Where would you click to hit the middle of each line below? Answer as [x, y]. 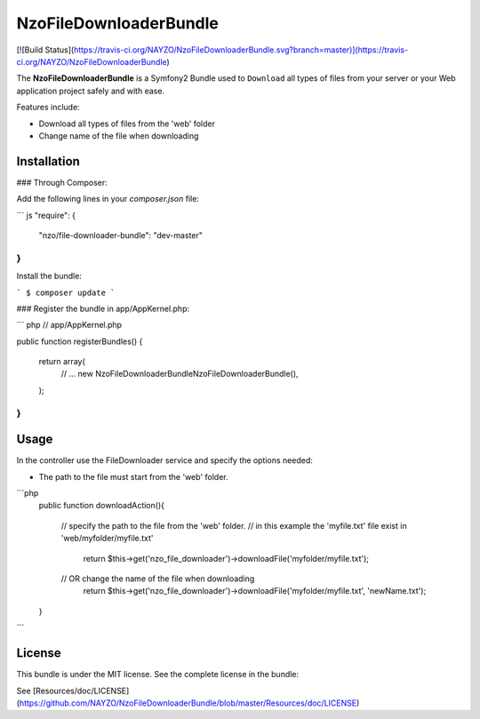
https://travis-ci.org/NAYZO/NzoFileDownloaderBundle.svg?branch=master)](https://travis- [241, 50]
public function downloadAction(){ [101, 506]
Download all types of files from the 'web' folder [127, 124]
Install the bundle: [49, 276]
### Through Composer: [62, 182]
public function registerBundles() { [80, 341]
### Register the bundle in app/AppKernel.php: [103, 308]
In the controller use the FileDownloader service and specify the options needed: [164, 460]
